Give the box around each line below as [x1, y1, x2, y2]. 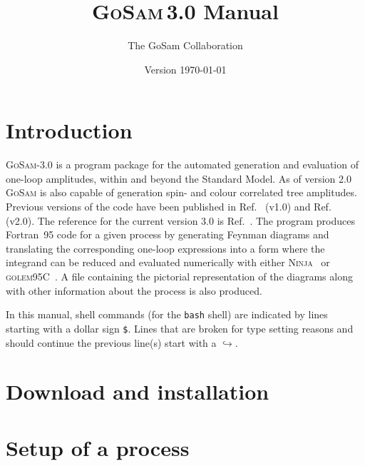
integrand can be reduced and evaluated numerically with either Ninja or [6, 255, 330, 270]
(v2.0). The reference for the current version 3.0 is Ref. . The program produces [6, 213, 355, 228]
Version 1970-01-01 [144, 61, 227, 76]
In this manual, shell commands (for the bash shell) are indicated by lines [6, 307, 328, 322]
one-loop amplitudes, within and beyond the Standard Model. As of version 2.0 [6, 171, 351, 186]
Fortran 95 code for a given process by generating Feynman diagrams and [6, 227, 329, 242]
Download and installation [6, 377, 269, 406]
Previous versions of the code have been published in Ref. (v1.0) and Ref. [6, 199, 331, 214]
